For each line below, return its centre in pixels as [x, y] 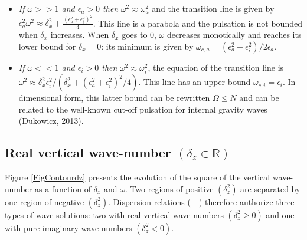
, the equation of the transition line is [216, 67]
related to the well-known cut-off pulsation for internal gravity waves [143, 109]
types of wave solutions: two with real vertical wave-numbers [114, 214]
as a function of [63, 188]
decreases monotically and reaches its [234, 34]
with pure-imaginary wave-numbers [68, 227]
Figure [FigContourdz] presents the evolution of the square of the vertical [138, 177]
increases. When [80, 34]
